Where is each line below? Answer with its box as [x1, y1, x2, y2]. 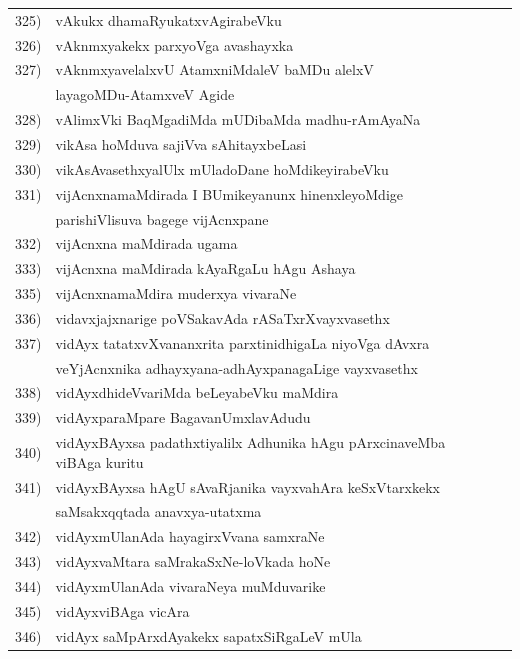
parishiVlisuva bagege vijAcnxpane [55, 208, 269, 229]
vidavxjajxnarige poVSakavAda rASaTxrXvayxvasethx [55, 307, 390, 328]
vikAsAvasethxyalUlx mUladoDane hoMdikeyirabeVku [55, 158, 389, 179]
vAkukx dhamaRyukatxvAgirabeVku [55, 9, 282, 30]
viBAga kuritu [55, 451, 144, 472]
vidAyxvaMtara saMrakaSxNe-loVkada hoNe [55, 551, 331, 572]
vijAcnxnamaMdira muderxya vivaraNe [55, 283, 297, 304]
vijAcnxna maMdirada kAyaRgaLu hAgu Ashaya [55, 258, 356, 279]
